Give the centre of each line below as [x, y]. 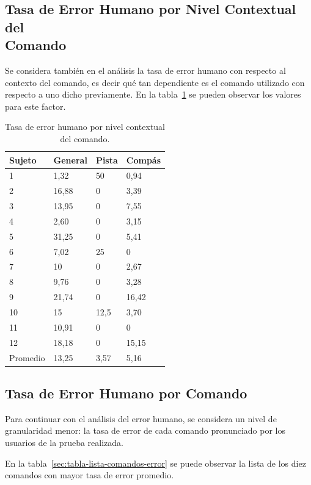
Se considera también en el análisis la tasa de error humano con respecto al [145, 70]
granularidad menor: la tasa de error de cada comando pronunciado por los [145, 430]
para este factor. [35, 106]
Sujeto [23, 160]
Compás [144, 160]
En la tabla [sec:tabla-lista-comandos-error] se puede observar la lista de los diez [155, 463]
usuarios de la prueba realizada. [64, 442]
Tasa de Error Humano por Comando [126, 393]
